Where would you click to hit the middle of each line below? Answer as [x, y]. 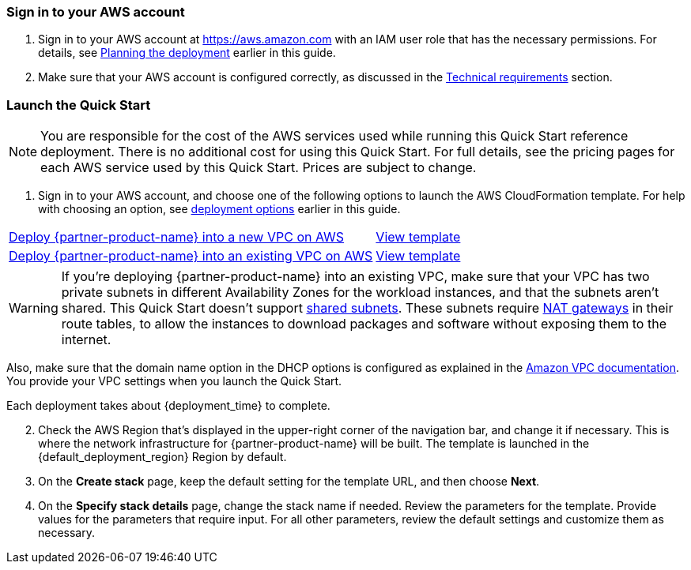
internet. [86, 340]
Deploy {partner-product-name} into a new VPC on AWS [177, 237]
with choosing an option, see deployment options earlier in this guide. [219, 209]
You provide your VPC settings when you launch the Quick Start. [174, 381]
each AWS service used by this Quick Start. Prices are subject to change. [259, 168]
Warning [34, 308]
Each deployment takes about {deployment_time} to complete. [168, 406]
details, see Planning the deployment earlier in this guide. [187, 53]
